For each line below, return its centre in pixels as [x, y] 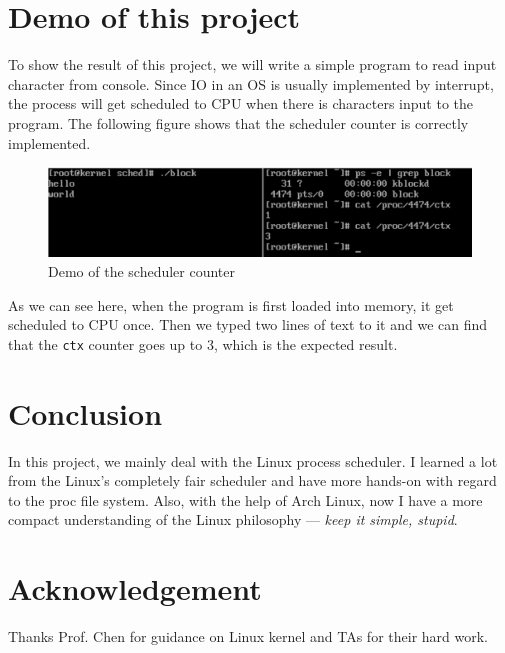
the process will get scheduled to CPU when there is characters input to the [241, 103]
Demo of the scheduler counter [141, 270]
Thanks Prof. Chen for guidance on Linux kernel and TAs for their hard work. [248, 636]
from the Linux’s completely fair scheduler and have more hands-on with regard [252, 480]
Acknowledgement [135, 588]
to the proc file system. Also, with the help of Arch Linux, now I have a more [245, 499]
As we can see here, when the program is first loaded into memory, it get [231, 304]
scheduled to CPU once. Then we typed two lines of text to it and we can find [248, 324]
